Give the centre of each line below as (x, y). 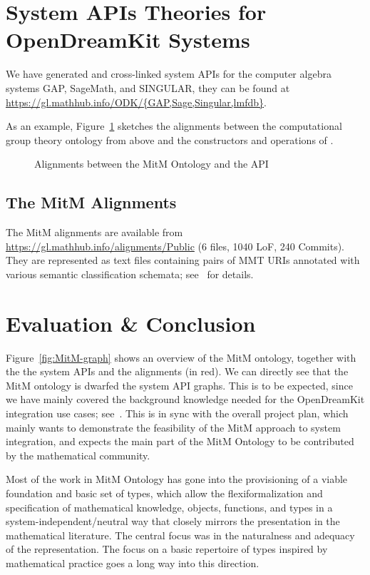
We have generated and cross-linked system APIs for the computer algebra (169, 74)
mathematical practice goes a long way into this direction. (133, 563)
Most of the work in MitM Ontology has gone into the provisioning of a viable (177, 479)
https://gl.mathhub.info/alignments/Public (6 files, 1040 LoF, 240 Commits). (175, 246)
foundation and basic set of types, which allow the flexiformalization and (164, 493)
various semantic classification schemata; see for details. (130, 274)
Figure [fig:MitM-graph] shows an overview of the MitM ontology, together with (181, 357)
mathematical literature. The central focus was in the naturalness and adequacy (180, 535)
